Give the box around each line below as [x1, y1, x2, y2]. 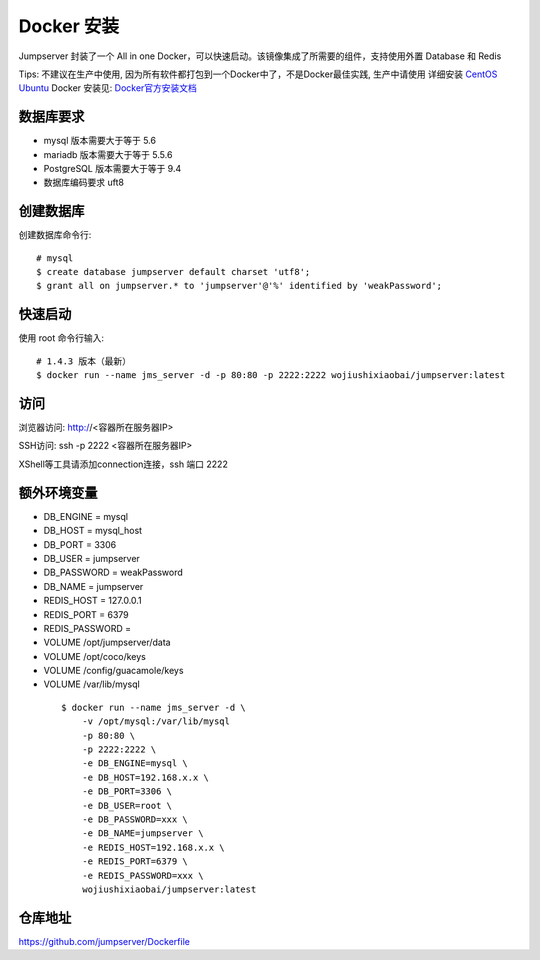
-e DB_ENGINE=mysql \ [81, 758, 189, 769]
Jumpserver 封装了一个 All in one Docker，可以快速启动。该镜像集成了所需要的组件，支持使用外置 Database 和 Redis [18, 50, 502, 62]
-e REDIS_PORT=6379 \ [81, 856, 189, 867]
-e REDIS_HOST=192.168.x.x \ [81, 841, 225, 853]
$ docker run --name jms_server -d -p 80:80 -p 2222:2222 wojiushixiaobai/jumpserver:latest [36, 370, 506, 381]
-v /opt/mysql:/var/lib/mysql [81, 716, 230, 727]
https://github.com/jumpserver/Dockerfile [18, 935, 190, 947]
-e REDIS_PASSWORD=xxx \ [81, 870, 204, 881]
